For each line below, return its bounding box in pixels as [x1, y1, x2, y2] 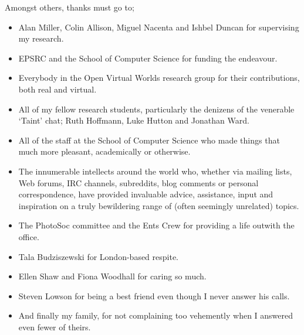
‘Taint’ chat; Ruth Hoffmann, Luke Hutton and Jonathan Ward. [18, 114, 249, 127]
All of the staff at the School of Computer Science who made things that [18, 134, 280, 146]
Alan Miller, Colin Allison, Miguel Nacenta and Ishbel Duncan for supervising [18, 20, 299, 33]
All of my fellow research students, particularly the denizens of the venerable [18, 102, 295, 115]
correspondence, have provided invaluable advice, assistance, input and [18, 188, 273, 200]
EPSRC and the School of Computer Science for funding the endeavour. [18, 52, 278, 64]
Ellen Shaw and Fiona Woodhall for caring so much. [18, 270, 207, 282]
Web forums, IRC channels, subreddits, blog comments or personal [18, 176, 259, 189]
